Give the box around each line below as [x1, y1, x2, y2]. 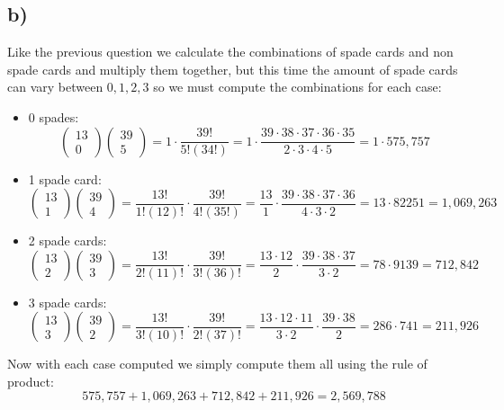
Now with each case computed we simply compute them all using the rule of [7, 354, 427, 373]
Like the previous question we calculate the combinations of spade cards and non [7, 42, 454, 61]
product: [7, 371, 54, 390]
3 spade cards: [28, 292, 107, 311]
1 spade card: [28, 169, 102, 188]
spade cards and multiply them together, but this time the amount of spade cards [7, 59, 458, 78]
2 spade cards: [28, 231, 107, 250]
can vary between [7, 77, 103, 96]
